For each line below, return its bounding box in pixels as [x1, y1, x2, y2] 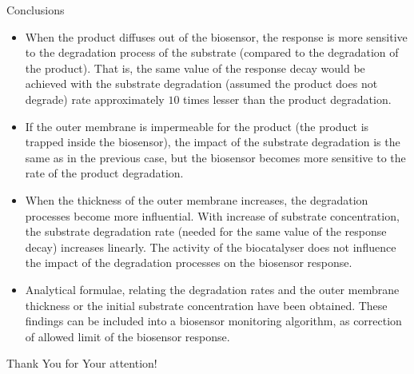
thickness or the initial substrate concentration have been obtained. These [25, 296, 388, 313]
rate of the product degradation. [25, 165, 184, 181]
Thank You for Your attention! [6, 355, 157, 372]
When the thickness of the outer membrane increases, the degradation [25, 191, 368, 208]
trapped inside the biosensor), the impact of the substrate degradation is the [25, 133, 400, 150]
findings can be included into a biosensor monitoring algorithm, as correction [25, 312, 402, 329]
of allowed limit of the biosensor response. [25, 328, 230, 344]
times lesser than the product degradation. [183, 90, 392, 107]
